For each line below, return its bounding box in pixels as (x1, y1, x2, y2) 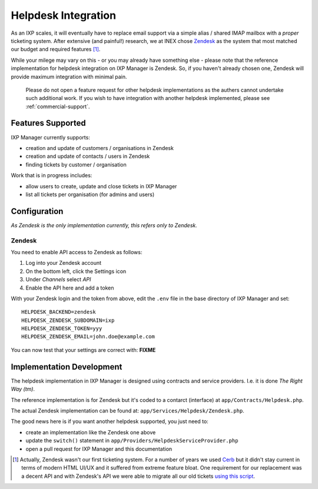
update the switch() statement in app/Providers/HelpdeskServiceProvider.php (25, 437, 238, 444)
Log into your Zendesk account (25, 260, 102, 267)
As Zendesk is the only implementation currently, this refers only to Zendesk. (11, 221, 197, 229)
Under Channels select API (25, 276, 91, 283)
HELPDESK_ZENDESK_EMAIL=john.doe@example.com (21, 333, 155, 340)
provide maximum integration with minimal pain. (11, 73, 127, 80)
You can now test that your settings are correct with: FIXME (11, 346, 156, 353)
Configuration (11, 206, 64, 216)
